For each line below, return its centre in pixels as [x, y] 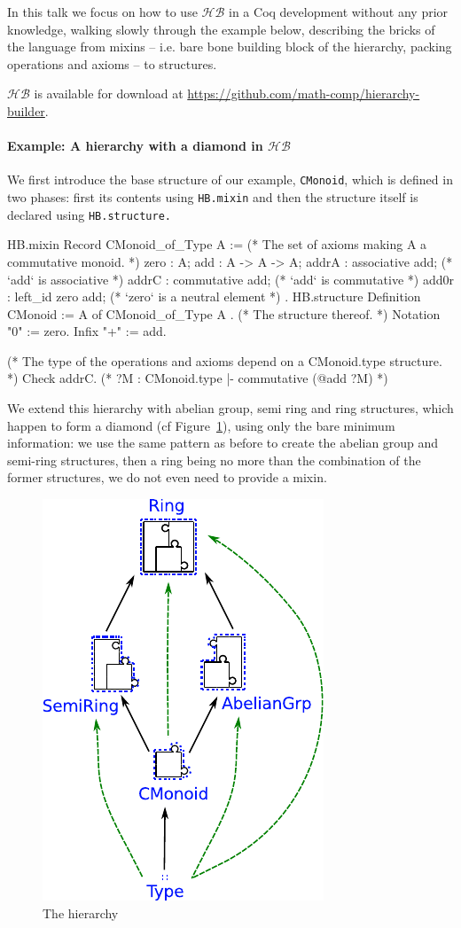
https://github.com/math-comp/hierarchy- [304, 94]
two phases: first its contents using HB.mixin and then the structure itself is [213, 197]
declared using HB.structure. [89, 214]
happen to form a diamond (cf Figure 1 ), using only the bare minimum [201, 425]
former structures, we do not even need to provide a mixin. [167, 477]
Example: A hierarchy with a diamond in [135, 146]
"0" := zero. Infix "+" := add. [87, 331]
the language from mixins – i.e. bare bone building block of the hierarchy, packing [230, 47]
